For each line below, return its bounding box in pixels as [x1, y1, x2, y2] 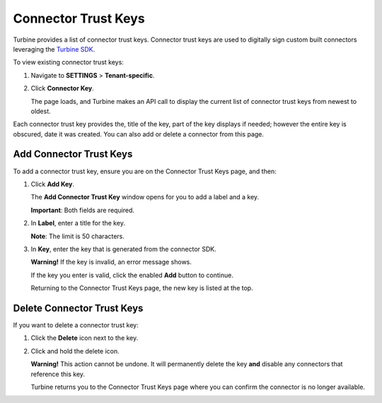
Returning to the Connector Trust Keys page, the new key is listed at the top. [30, 284, 254, 293]
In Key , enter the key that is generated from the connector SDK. [30, 245, 217, 253]
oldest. [30, 107, 51, 115]
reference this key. [30, 370, 85, 378]
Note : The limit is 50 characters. [30, 232, 125, 240]
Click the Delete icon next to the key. [30, 334, 139, 342]
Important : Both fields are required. [30, 206, 134, 214]
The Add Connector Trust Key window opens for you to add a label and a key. [30, 193, 260, 201]
